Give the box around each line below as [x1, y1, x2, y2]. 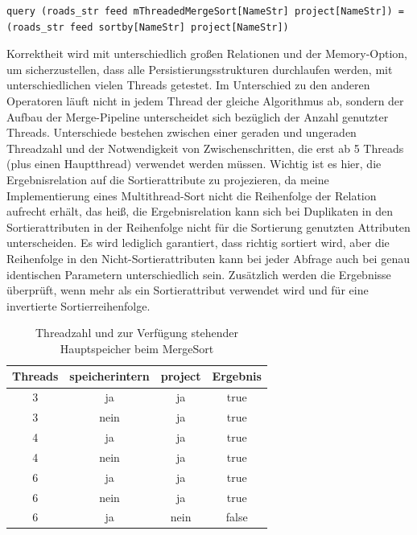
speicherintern [69, 368, 150, 385]
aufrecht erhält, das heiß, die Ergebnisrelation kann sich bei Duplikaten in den [6, 203, 393, 220]
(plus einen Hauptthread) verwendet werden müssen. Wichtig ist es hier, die [6, 155, 382, 172]
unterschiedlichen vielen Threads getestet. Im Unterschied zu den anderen [6, 76, 370, 93]
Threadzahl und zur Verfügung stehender [35, 324, 238, 341]
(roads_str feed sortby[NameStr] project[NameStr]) [6, 21, 289, 33]
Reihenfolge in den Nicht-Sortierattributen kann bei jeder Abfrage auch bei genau [6, 249, 410, 266]
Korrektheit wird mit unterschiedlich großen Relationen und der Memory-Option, [6, 45, 407, 62]
